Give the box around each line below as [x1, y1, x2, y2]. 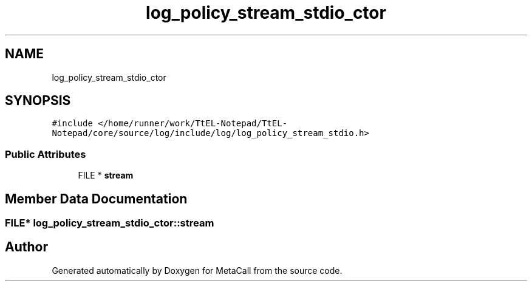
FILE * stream [78, 170, 134, 181]
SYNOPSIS [5, 93, 71, 109]
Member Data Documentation [5, 191, 188, 206]
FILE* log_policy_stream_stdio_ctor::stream [5, 217, 214, 230]
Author [5, 239, 48, 255]
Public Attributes [5, 148, 86, 160]
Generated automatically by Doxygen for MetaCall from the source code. [52, 265, 343, 276]
